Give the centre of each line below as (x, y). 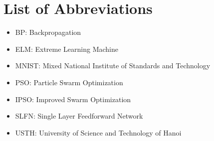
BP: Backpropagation (48, 32)
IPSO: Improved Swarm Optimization (73, 99)
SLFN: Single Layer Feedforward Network (79, 116)
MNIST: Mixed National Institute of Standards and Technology (113, 66)
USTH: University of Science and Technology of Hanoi (98, 132)
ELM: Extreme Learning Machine (67, 49)
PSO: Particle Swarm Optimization (69, 82)
